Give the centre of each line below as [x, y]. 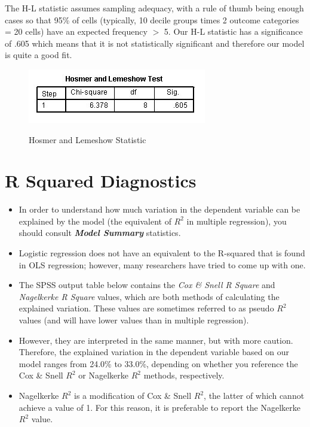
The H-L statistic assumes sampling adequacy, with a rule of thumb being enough [154, 8]
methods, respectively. [184, 375]
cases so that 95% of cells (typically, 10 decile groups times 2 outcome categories [152, 19]
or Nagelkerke [104, 375]
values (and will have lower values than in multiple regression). [134, 320]
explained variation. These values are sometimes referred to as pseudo [146, 308]
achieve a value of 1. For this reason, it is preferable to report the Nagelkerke [160, 407]
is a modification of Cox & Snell [133, 395]
